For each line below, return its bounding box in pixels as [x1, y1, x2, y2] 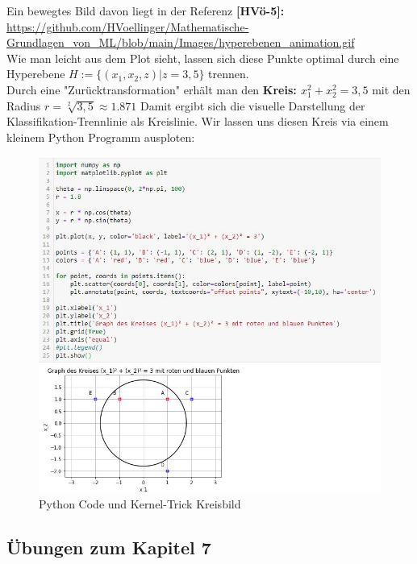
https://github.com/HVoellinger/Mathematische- [6, 18, 249, 35]
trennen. [208, 65, 249, 82]
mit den [372, 81, 411, 97]
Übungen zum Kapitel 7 [6, 534, 211, 559]
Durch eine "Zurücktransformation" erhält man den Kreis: [6, 81, 297, 97]
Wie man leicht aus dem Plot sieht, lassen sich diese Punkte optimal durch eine [6, 49, 399, 66]
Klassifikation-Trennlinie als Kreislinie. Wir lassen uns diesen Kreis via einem [6, 113, 389, 130]
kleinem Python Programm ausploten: [6, 128, 195, 145]
